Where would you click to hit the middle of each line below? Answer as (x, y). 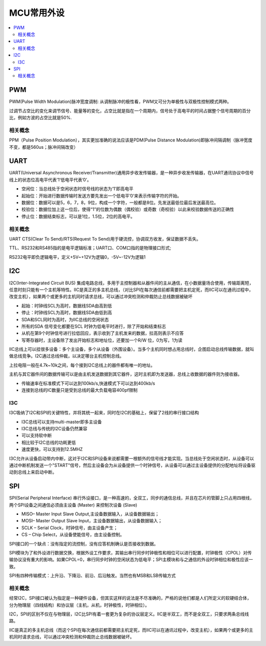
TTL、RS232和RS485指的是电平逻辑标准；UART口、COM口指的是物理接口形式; (90, 248)
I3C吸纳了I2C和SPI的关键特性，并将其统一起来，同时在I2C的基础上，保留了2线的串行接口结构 (104, 413)
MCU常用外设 (37, 13)
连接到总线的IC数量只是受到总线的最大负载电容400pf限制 (80, 390)
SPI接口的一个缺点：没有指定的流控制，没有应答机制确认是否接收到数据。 (84, 544)
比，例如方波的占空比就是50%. (40, 117)
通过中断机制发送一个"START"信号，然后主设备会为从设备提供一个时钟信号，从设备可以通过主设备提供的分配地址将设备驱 (132, 465)
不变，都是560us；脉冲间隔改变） (44, 147)
